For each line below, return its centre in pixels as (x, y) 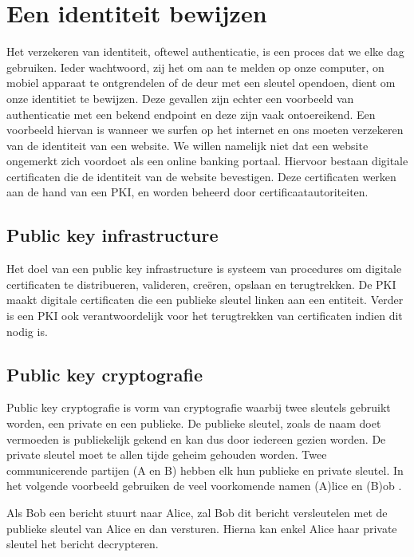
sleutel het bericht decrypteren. (83, 544)
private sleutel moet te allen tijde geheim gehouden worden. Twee (167, 454)
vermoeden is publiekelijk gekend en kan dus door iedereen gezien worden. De (196, 438)
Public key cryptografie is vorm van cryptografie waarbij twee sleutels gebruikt (199, 407)
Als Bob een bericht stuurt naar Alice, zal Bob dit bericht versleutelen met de (197, 512)
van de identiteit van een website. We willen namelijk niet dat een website (187, 145)
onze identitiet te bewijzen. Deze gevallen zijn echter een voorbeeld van (180, 98)
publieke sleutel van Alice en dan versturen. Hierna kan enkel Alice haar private (202, 528)
